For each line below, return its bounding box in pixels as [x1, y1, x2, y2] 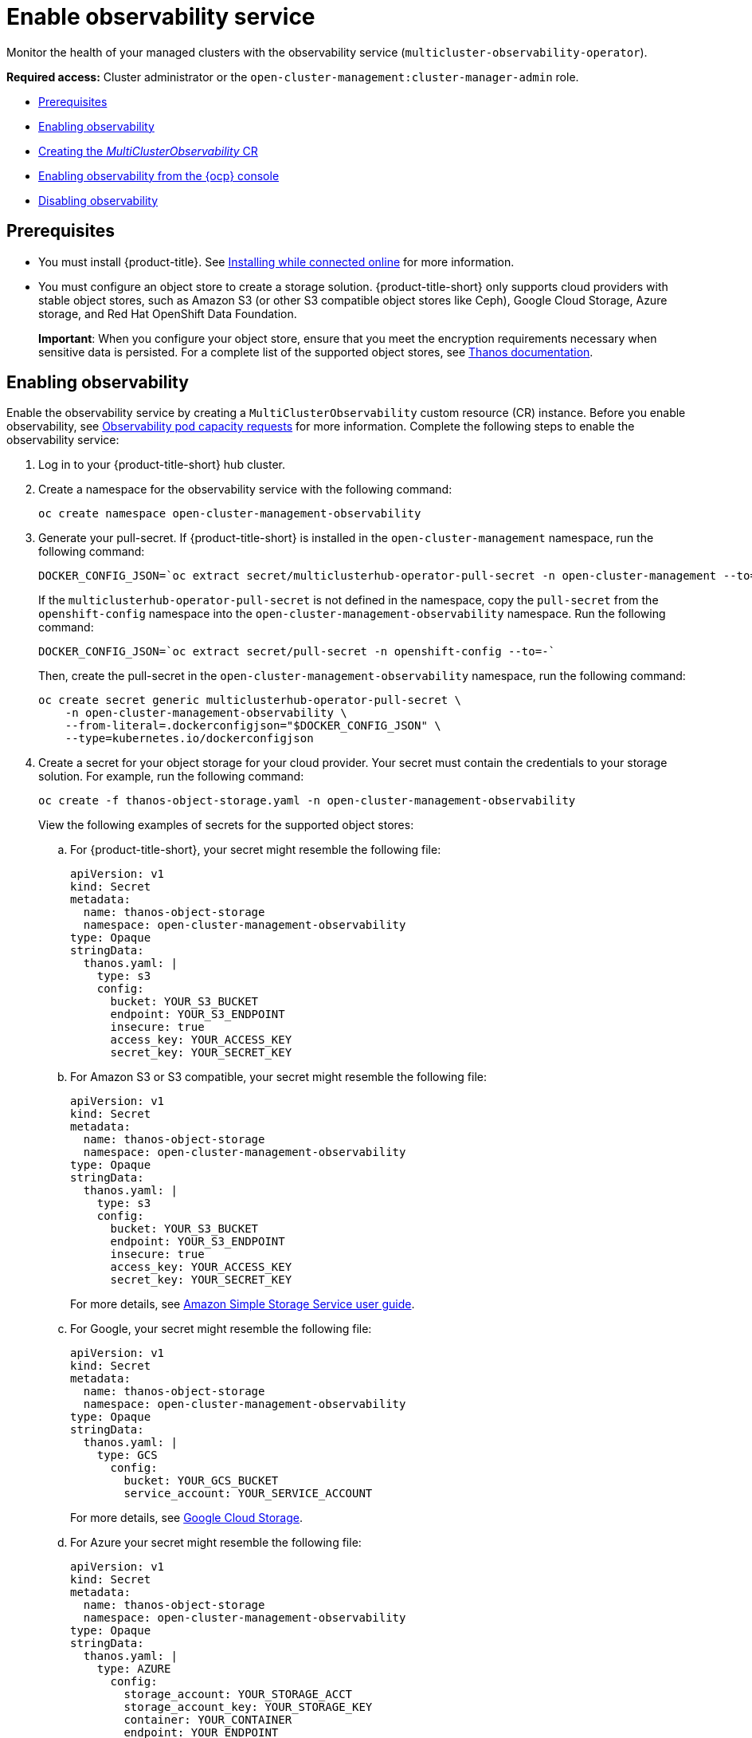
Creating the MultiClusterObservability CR [38, 144, 258, 158]
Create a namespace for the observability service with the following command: [38, 482, 452, 497]
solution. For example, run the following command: [38, 769, 304, 784]
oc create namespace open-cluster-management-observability [38, 507, 421, 521]
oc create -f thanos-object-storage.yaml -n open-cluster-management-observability [38, 794, 576, 808]
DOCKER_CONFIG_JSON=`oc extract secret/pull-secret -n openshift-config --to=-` [38, 645, 556, 659]
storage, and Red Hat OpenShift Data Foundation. [38, 306, 297, 320]
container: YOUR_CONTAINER [123, 1713, 292, 1727]
